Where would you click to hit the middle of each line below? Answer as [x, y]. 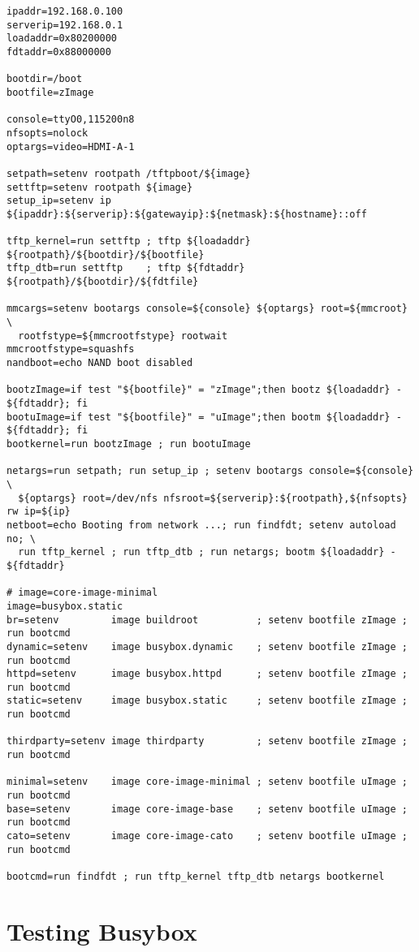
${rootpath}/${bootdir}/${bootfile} [106, 254]
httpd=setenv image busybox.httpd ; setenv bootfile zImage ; [207, 674]
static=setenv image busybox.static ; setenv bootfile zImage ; [207, 701]
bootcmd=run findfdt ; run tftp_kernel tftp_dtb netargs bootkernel [196, 877]
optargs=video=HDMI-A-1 [71, 146]
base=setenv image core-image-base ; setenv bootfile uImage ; [207, 809]
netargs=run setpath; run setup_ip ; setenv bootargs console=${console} [210, 471]
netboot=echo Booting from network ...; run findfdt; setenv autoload [201, 525]
